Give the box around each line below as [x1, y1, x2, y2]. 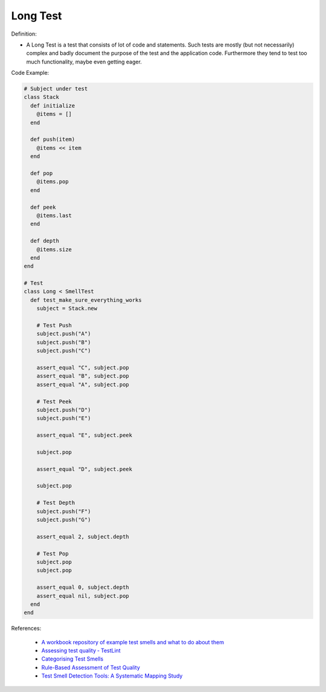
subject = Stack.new [36, 305, 98, 312]
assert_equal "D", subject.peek [36, 466, 133, 472]
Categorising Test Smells [41, 655, 104, 662]
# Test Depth [36, 499, 75, 507]
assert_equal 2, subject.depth [36, 533, 129, 540]
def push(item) [30, 136, 75, 143]
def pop [30, 170, 53, 176]
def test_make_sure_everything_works [30, 296, 142, 303]
